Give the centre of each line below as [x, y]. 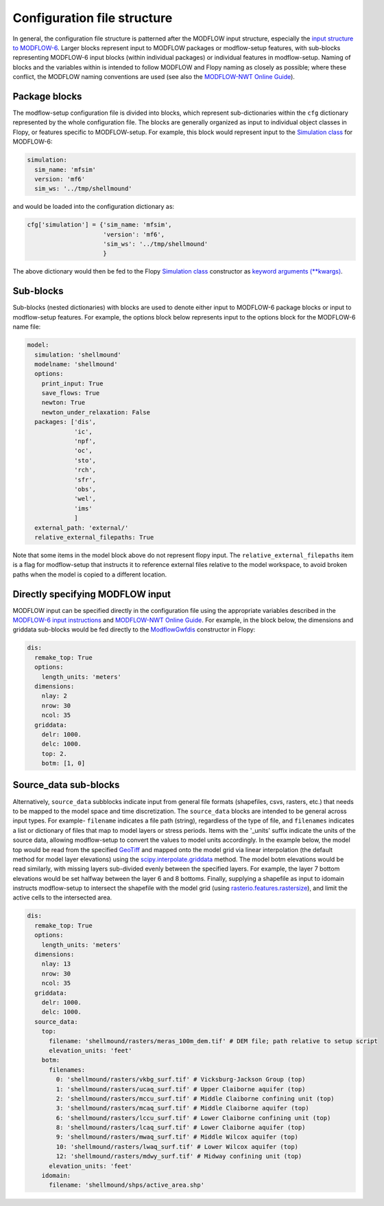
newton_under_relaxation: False [96, 412]
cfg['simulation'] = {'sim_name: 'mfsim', [99, 225]
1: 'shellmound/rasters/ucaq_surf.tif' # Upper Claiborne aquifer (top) [181, 1089]
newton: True [63, 403]
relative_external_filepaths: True [94, 537]
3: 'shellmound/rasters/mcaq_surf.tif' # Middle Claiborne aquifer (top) [183, 1108]
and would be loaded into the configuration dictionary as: [94, 207]
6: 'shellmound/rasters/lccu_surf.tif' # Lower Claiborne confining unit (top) [193, 1118]
